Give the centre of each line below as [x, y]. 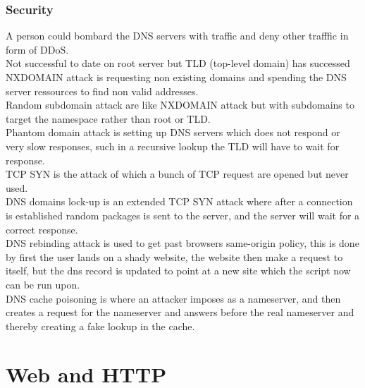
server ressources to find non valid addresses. [102, 91]
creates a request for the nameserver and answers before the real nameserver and [180, 312]
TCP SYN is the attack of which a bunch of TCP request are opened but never [177, 174]
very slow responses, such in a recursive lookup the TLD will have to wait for [173, 146]
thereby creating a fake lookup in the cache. [100, 326]
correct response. [42, 229]
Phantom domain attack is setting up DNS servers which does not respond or [173, 132]
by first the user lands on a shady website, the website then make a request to [174, 256]
